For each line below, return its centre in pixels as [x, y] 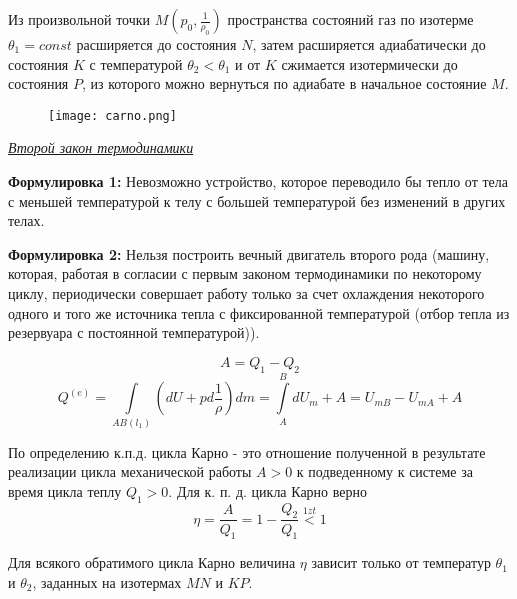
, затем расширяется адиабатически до [369, 44]
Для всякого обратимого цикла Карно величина [152, 562]
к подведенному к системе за [384, 471]
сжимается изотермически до [369, 63]
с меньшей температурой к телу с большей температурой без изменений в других [257, 200]
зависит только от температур [401, 562]
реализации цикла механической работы [130, 471]
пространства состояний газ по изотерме [350, 19]
